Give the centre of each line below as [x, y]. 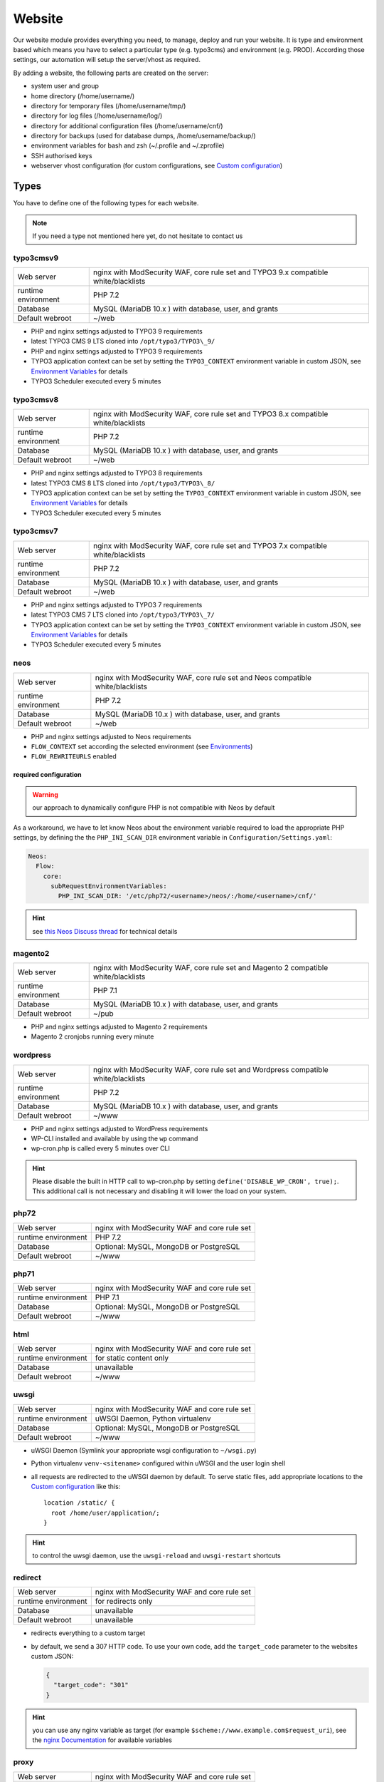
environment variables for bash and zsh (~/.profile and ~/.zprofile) [128, 145]
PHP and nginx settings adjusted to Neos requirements [111, 736]
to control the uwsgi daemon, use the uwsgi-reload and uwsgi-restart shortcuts [156, 1555]
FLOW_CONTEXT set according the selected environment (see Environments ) [142, 746]
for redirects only [124, 1602]
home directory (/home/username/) [83, 96]
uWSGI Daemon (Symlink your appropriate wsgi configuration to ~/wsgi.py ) [144, 1450]
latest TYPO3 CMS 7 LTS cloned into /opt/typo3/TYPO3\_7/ [123, 615]
